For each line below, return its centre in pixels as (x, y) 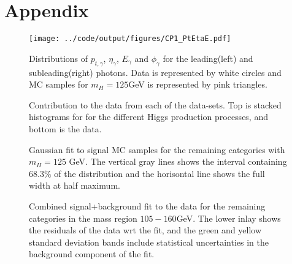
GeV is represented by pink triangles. (198, 84)
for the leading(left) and (208, 58)
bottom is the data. (65, 128)
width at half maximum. (75, 185)
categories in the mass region (83, 218)
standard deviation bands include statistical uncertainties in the (149, 242)
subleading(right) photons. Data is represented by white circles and (155, 72)
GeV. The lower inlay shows (229, 218)
